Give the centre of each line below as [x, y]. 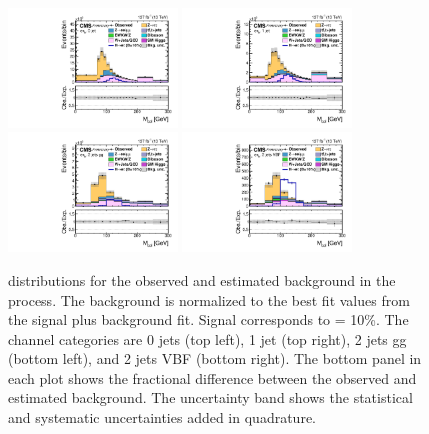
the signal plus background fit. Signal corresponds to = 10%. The [208, 319]
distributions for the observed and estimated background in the [202, 279]
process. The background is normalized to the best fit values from [209, 299]
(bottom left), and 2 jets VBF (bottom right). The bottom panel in [215, 358]
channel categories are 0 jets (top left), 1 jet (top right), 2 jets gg [207, 338]
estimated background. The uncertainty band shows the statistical [210, 397]
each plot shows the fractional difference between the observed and [212, 377]
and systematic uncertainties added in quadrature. [162, 417]
